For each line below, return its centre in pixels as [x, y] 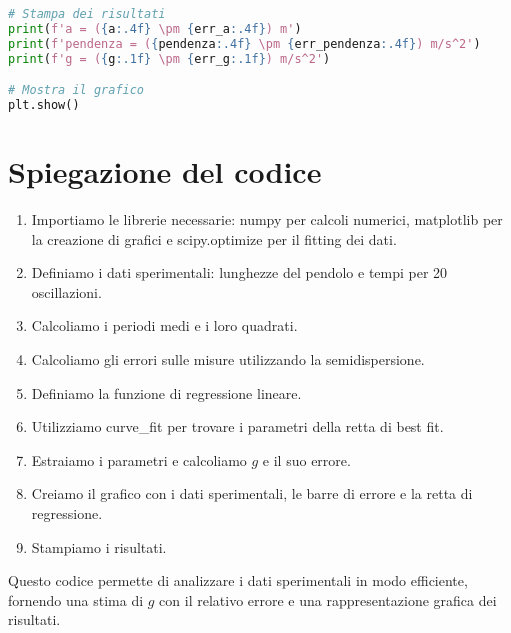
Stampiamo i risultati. [99, 546]
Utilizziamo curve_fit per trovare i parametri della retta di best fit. [237, 426]
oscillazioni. [66, 291]
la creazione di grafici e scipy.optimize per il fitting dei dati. [214, 238]
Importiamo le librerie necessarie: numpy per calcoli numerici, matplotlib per [267, 219]
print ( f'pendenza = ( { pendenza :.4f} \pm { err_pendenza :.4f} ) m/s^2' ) [244, 43]
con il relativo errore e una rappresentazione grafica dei [328, 599]
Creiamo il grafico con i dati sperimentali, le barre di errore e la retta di [252, 493]
